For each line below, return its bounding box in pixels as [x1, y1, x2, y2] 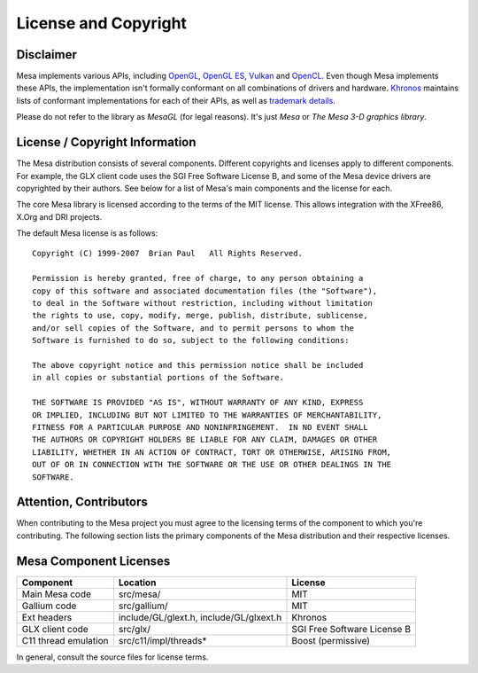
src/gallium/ [118, 599, 168, 612]
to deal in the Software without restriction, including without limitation [32, 298, 374, 309]
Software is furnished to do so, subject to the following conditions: [32, 335, 350, 346]
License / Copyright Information [16, 135, 197, 150]
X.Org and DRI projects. [16, 211, 103, 222]
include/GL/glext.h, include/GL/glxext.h [118, 611, 282, 623]
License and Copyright [16, 13, 188, 33]
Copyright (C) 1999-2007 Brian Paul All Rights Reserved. [32, 248, 303, 259]
